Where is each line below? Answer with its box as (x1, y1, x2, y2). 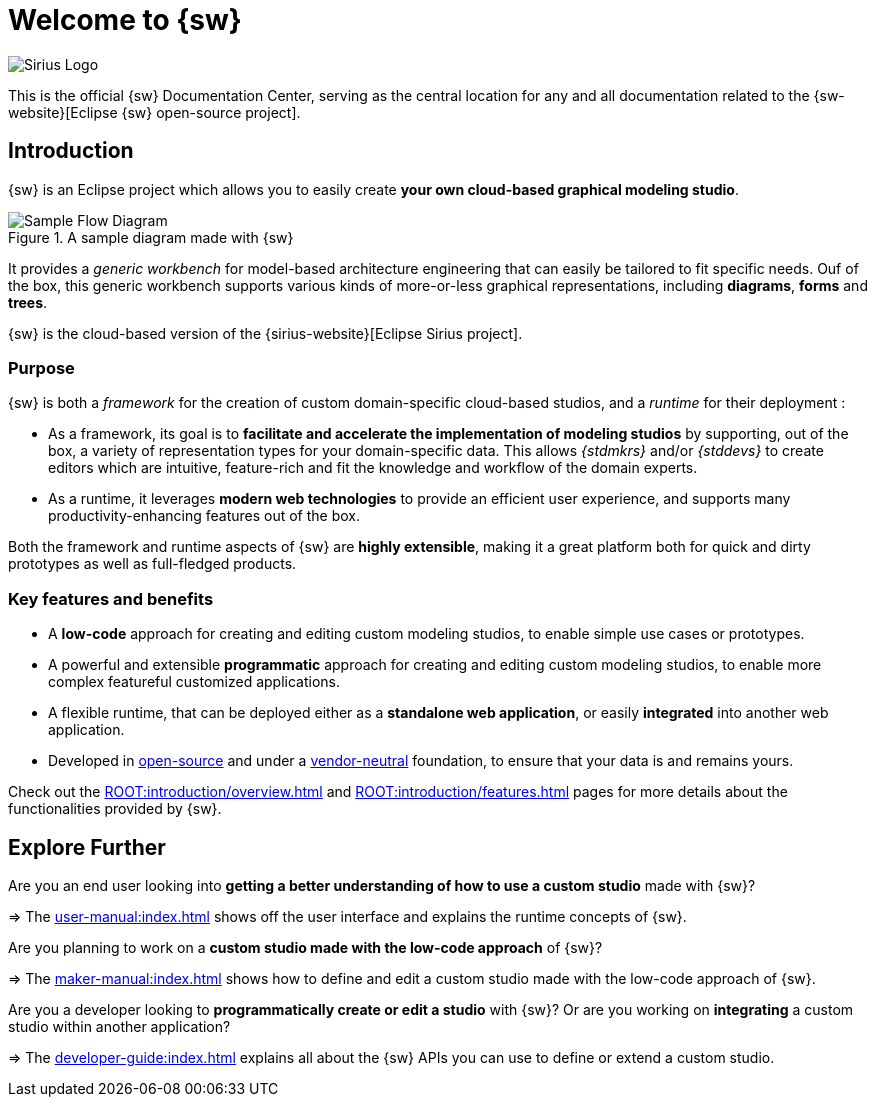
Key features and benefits (8, 588, 214, 609)
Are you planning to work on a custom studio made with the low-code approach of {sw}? (8, 938, 603, 956)
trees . (8, 293, 48, 311)
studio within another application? (8, 1017, 231, 1035)
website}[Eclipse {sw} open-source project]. (8, 103, 301, 121)
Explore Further (8, 834, 166, 860)
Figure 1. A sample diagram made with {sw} (8, 228, 294, 246)
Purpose (8, 357, 75, 378)
